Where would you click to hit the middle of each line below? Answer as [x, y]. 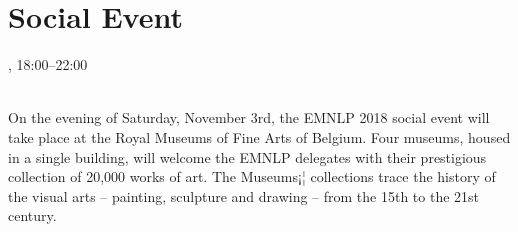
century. [32, 215]
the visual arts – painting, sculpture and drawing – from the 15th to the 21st [244, 195]
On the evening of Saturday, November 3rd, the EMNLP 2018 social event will [249, 117]
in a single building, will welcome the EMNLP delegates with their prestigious [247, 156]
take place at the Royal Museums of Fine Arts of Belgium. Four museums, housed [259, 136]
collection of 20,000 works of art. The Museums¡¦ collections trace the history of [252, 176]
